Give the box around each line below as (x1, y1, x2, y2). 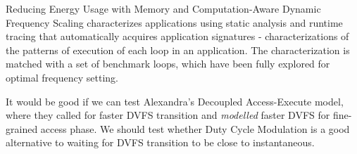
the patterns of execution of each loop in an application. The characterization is (6, 42, 350, 57)
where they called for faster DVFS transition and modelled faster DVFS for (6, 108, 330, 122)
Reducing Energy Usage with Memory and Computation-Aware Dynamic (6, 1, 321, 15)
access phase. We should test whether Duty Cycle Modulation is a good (40, 121, 350, 136)
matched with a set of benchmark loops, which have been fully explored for (6, 56, 330, 71)
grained (6, 121, 38, 136)
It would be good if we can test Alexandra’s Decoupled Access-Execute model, (6, 94, 344, 108)
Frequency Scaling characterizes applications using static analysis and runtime (6, 15, 343, 30)
